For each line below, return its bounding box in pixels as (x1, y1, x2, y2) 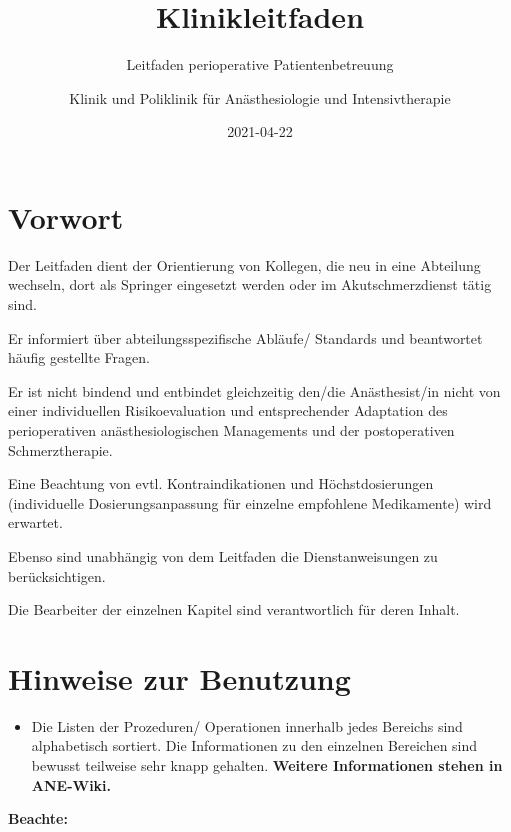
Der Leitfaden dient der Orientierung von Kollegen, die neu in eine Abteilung (8, 254, 481, 275)
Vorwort (8, 196, 124, 237)
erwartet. (8, 512, 63, 533)
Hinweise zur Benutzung (8, 657, 351, 698)
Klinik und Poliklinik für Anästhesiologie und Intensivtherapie (69, 87, 451, 108)
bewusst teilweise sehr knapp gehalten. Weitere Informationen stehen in (31, 755, 503, 776)
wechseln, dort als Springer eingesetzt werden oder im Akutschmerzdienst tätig (8, 274, 492, 295)
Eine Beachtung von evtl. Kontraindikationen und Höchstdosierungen (8, 473, 434, 494)
